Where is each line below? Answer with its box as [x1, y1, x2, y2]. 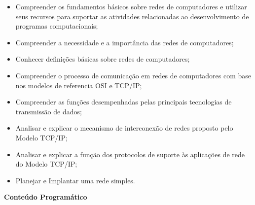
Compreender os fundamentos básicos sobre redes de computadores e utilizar [15, 1, 247, 11]
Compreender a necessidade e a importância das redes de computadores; [15, 37, 234, 47]
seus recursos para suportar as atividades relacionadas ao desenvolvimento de [15, 11, 249, 21]
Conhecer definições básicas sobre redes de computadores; [15, 54, 190, 64]
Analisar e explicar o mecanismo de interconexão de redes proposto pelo [15, 123, 233, 133]
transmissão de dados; [15, 106, 82, 116]
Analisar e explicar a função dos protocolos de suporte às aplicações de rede [15, 149, 245, 159]
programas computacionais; [15, 21, 98, 31]
